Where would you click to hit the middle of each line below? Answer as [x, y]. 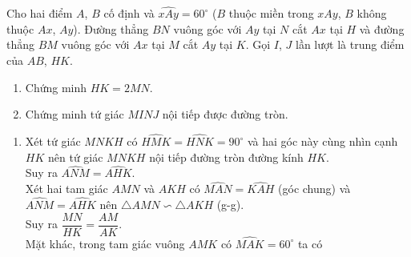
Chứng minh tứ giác [75, 114]
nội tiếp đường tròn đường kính [226, 157]
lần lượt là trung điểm [350, 44]
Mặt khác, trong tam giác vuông [105, 243]
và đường [382, 28]
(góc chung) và [314, 189]
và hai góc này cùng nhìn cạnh [322, 141]
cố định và [129, 13]
